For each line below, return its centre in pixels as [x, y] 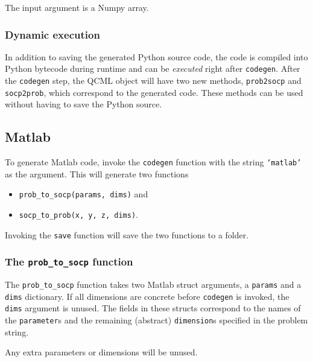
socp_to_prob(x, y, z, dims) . [78, 214]
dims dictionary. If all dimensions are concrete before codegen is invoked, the [147, 296]
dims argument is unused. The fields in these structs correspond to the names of [153, 308]
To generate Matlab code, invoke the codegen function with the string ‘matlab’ [153, 162]
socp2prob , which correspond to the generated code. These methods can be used [154, 92]
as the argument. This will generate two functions [97, 173]
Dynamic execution [52, 34]
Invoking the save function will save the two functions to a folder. [127, 234]
